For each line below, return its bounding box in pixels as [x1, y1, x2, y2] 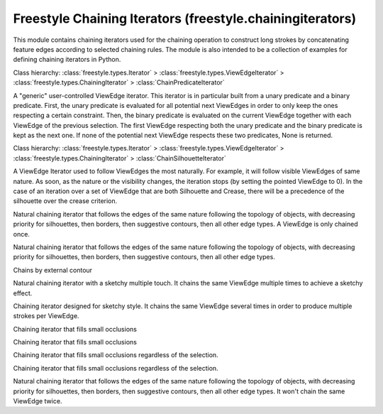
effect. [13, 288, 33, 298]
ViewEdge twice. [13, 397, 62, 405]
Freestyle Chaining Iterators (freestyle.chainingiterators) [13, 11, 357, 26]
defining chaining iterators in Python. [13, 55, 121, 64]
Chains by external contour [13, 266, 92, 274]
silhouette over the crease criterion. [13, 197, 118, 205]
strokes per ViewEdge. [13, 312, 79, 320]
